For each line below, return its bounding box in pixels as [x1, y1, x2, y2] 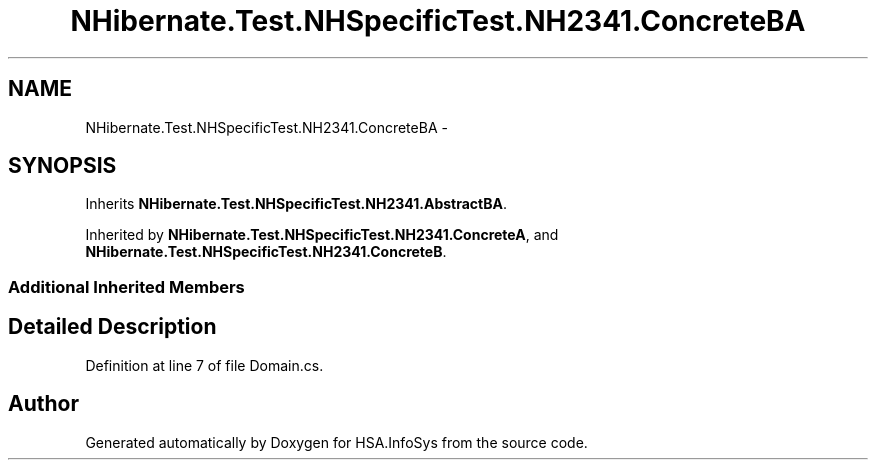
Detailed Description [8, 314, 217, 340]
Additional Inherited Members [8, 276, 245, 297]
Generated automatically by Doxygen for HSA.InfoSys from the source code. [85, 433, 588, 451]
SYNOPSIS [8, 153, 117, 179]
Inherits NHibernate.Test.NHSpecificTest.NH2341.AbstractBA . [85, 195, 507, 213]
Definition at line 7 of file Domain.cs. [85, 356, 324, 374]
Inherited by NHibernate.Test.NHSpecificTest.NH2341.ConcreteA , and [85, 226, 559, 244]
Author [8, 391, 79, 417]
